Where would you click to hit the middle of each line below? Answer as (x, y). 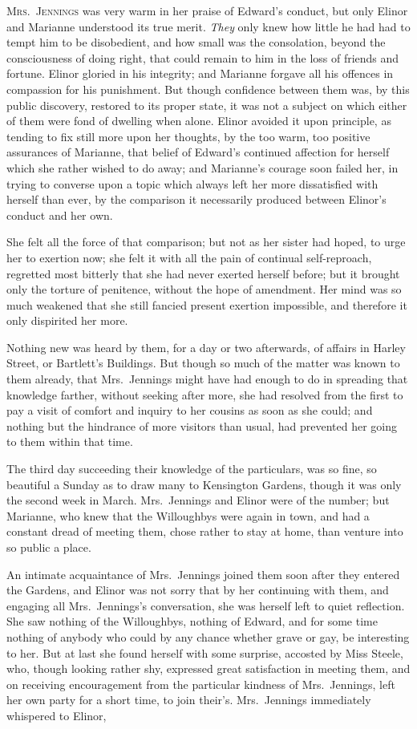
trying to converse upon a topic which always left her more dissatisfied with (192, 183)
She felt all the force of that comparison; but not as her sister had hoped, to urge (206, 242)
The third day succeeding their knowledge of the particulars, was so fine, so (192, 469)
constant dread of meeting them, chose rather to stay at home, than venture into (205, 531)
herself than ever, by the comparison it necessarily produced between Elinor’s (196, 199)
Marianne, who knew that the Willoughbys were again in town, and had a (188, 515)
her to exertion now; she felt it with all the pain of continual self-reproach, (189, 257)
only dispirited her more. (67, 320)
